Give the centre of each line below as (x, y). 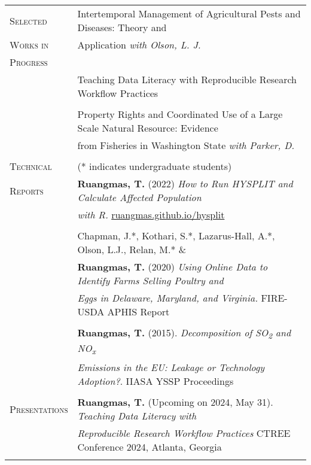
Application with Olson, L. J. (139, 45)
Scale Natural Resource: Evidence (148, 128)
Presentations (39, 409)
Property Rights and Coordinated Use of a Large (180, 114)
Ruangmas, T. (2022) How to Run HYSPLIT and (185, 183)
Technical (31, 166)
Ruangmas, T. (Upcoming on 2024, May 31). (175, 402)
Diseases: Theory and (122, 27)
